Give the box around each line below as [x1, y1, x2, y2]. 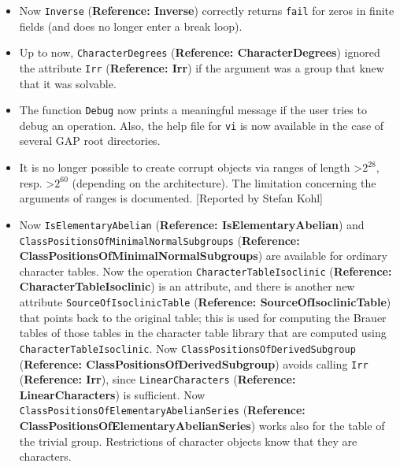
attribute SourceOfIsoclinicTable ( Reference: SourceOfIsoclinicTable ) [19, 294, 391, 309]
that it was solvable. [19, 75, 117, 91]
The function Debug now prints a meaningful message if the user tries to [19, 102, 367, 118]
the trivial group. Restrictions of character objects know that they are [19, 432, 357, 449]
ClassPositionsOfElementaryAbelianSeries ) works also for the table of [19, 417, 385, 434]
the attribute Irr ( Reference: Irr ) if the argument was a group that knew [19, 59, 384, 76]
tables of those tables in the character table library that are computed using [19, 324, 387, 341]
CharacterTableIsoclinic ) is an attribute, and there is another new [19, 278, 355, 295]
